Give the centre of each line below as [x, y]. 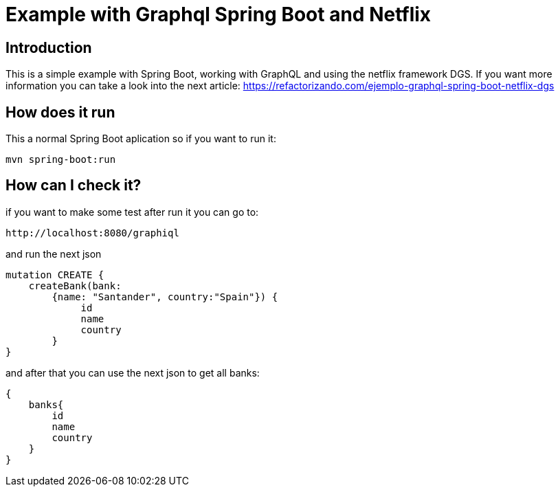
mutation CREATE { [55, 275]
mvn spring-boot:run [61, 160]
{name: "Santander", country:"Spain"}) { [165, 297]
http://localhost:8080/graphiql [92, 233]
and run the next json [54, 254]
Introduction [49, 47]
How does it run [60, 112]
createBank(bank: [75, 286]
